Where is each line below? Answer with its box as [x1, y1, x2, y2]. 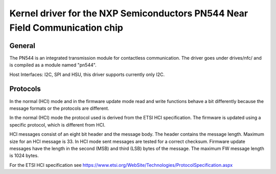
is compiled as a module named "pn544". [9, 62, 97, 68]
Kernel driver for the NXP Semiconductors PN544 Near [9, 8, 248, 19]
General [9, 41, 36, 50]
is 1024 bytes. [9, 153, 39, 159]
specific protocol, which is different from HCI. [9, 121, 106, 128]
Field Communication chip [9, 22, 124, 33]
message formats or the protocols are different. [9, 105, 109, 111]
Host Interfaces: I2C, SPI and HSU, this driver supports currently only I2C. [9, 71, 165, 78]
